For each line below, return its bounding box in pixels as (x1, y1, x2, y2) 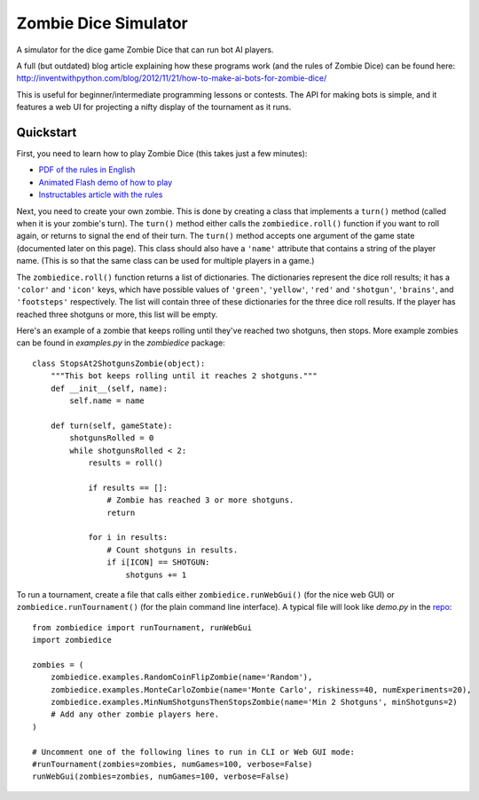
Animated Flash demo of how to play (38, 177, 173, 187)
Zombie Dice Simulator (16, 13, 188, 33)
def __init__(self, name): (50, 383, 169, 393)
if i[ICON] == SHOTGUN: (106, 558, 210, 567)
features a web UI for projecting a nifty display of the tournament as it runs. (16, 102, 292, 113)
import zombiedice (32, 635, 113, 646)
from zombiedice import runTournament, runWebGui (32, 622, 253, 632)
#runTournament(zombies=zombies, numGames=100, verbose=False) (32, 759, 313, 769)
